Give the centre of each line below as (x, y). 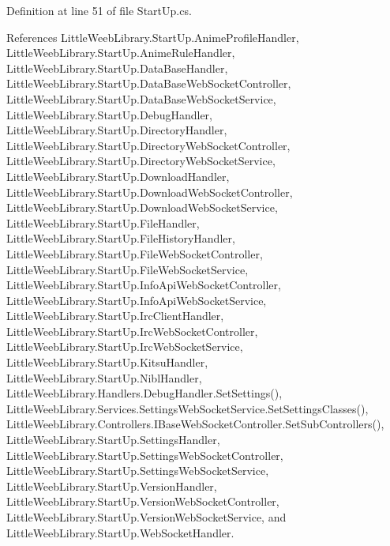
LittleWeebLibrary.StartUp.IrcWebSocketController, (132, 331)
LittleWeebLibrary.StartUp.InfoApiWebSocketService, (137, 300)
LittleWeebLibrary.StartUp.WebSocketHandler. (120, 532)
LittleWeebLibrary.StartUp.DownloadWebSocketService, (142, 207)
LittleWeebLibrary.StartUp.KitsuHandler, (107, 362)
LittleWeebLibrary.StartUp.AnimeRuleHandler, (121, 53)
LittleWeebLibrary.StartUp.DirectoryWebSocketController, (148, 145)
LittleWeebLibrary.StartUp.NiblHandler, (104, 377)
